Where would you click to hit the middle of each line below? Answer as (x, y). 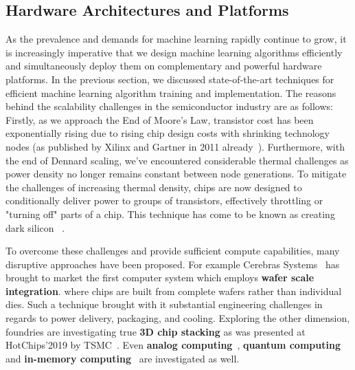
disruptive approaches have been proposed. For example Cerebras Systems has (173, 264)
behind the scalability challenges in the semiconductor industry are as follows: (169, 106)
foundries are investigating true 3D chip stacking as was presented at (156, 331)
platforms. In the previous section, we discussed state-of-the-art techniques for (170, 79)
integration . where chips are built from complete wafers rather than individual (174, 291)
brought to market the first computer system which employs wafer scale (160, 277)
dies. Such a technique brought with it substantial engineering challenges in (164, 304)
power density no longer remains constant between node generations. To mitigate (176, 174)
